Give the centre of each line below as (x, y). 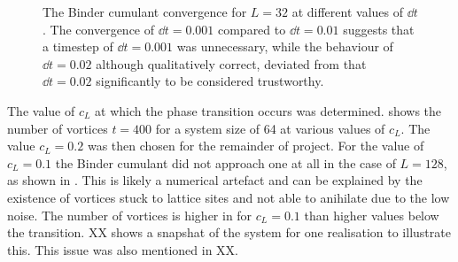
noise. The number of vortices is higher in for (130, 215)
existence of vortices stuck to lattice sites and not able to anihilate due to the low (229, 197)
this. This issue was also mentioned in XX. (123, 249)
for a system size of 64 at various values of (270, 128)
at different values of (347, 12)
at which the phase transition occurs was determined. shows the (268, 110)
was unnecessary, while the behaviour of (285, 46)
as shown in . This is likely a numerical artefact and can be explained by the (215, 180)
